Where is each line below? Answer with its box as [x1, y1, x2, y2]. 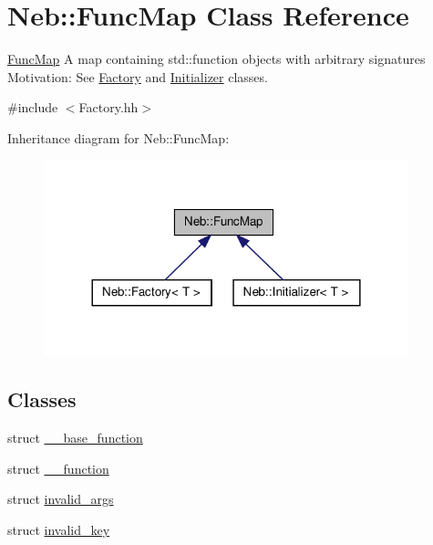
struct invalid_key [7, 519, 110, 539]
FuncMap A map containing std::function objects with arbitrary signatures [7, 49, 426, 68]
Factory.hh [78, 98, 139, 117]
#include [7, 98, 58, 117]
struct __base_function [7, 428, 143, 447]
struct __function [7, 458, 109, 477]
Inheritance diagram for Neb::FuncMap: [7, 128, 230, 147]
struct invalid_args [7, 489, 114, 508]
